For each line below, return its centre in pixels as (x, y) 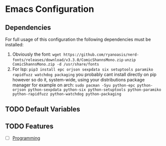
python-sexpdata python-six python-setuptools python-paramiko (95, 90)
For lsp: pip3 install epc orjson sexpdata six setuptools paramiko (83, 69)
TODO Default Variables (43, 109)
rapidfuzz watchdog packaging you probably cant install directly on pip (84, 74)
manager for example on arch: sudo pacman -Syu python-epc (74, 85)
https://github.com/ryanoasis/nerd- (101, 55)
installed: (14, 45)
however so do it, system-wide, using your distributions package (79, 80)
